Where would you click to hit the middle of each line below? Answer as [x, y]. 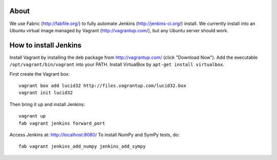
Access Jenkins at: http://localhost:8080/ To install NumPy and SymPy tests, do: [94, 134]
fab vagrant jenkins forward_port [62, 123]
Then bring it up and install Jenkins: [47, 104]
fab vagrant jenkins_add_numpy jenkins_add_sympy [82, 146]
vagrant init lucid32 [46, 93]
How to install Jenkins [45, 45]
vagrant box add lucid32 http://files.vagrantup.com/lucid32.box [103, 85]
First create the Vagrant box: [40, 74]
